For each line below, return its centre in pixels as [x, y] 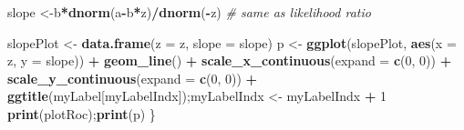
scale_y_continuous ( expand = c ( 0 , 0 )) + [133, 78]
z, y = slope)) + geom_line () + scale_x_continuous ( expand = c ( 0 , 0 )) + [230, 60]
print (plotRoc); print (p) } [82, 113]
